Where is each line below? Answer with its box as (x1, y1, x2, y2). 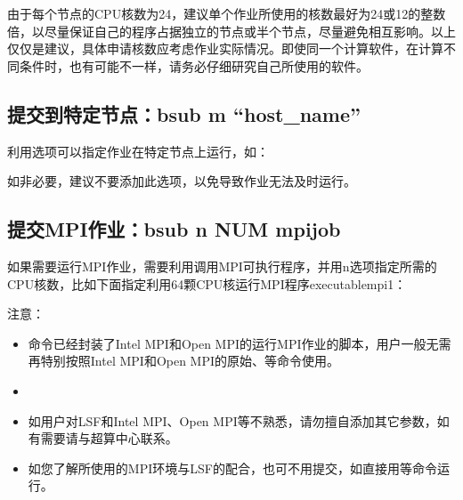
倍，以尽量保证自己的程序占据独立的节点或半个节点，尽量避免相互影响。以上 (7, 21, 456, 40)
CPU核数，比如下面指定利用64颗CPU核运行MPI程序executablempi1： (7, 274, 407, 293)
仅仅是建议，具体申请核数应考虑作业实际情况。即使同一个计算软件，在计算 (7, 39, 443, 58)
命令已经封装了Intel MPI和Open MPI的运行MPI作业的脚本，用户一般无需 (28, 334, 451, 352)
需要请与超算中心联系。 (40, 429, 178, 448)
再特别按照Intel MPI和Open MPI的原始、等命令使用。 (28, 351, 340, 370)
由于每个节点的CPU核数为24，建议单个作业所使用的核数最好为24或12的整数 (7, 4, 446, 22)
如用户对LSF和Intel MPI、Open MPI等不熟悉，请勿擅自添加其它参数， (28, 411, 437, 430)
